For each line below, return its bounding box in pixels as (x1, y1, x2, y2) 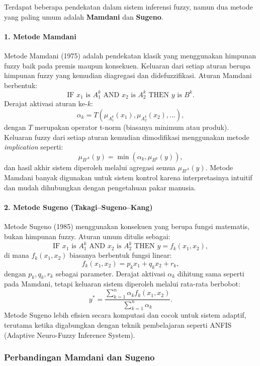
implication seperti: (4, 141, 63, 152)
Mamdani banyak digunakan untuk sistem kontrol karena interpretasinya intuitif (4, 172, 252, 183)
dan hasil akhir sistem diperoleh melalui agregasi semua (4, 162, 176, 172)
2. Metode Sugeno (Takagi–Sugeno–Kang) (4, 202, 153, 212)
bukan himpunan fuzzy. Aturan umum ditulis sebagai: (4, 231, 170, 242)
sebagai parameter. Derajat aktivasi (55, 268, 165, 278)
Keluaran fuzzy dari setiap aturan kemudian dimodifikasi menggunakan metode (4, 131, 249, 142)
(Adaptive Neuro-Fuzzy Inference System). (4, 329, 135, 340)
